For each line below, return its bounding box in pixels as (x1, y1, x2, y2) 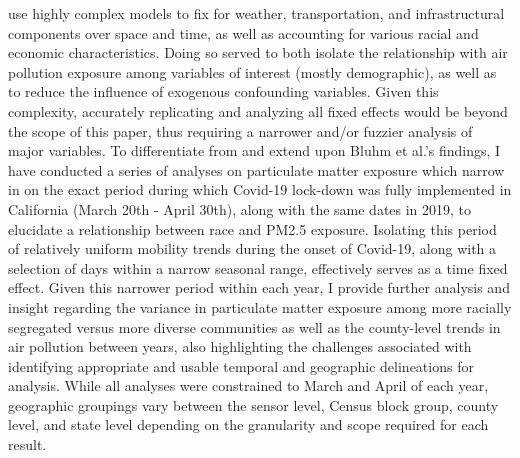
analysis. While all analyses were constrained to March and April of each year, (8, 375, 489, 396)
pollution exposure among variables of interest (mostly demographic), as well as (8, 61, 497, 82)
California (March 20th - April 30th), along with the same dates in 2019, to (8, 198, 472, 219)
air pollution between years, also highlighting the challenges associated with (8, 336, 472, 357)
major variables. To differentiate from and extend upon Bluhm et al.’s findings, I (8, 140, 501, 161)
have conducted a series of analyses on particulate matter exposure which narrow (8, 159, 505, 180)
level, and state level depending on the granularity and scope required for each (8, 414, 489, 435)
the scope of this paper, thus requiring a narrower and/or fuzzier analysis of (8, 120, 473, 141)
